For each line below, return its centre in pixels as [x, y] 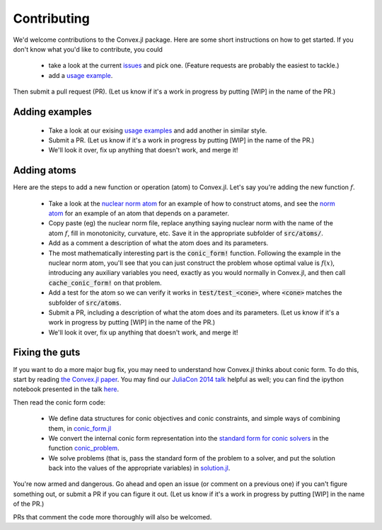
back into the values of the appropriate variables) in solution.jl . [139, 468]
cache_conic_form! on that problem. [105, 283]
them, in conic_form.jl [80, 428]
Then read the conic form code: [59, 402]
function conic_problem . [84, 448]
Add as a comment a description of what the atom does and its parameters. [158, 243]
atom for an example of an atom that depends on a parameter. [139, 213]
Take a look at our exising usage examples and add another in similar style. [158, 130]
